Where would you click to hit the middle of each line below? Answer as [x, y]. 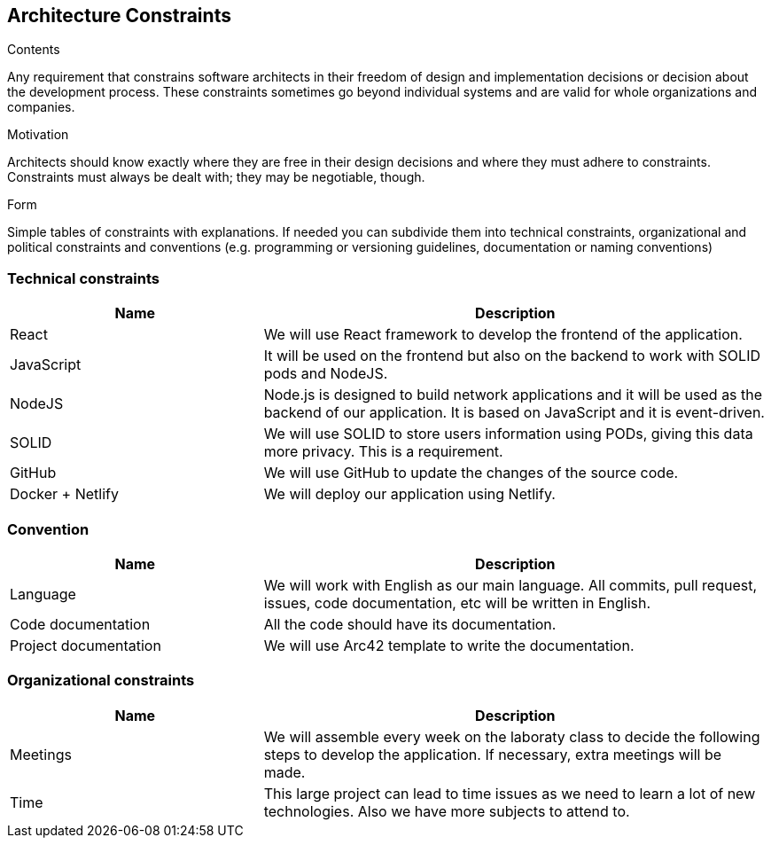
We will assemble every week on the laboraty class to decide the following [512, 736]
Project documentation [86, 645]
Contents [34, 50]
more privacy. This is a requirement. [383, 452]
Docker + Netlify [64, 494]
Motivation [38, 135]
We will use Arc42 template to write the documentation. [449, 645]
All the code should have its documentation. [410, 624]
